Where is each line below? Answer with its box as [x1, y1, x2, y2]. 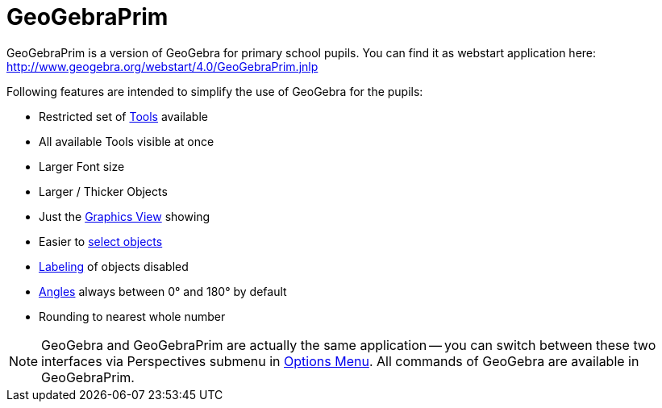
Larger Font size [39, 159, 125, 173]
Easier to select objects [39, 234, 163, 248]
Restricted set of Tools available [39, 109, 208, 123]
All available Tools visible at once [39, 134, 214, 148]
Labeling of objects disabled [39, 259, 189, 273]
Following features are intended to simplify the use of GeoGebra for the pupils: [6, 84, 423, 98]
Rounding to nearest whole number [39, 309, 226, 323]
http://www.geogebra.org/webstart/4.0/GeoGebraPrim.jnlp [6, 59, 319, 73]
